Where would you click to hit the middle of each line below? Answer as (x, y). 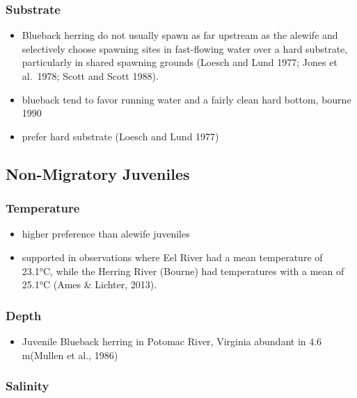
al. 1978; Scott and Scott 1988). (90, 76)
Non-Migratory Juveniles (98, 173)
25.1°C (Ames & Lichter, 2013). (89, 284)
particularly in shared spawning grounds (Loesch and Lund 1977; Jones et (180, 62)
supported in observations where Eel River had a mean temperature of (172, 257)
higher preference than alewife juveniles (106, 234)
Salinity (27, 386)
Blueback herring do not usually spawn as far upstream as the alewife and (180, 35)
